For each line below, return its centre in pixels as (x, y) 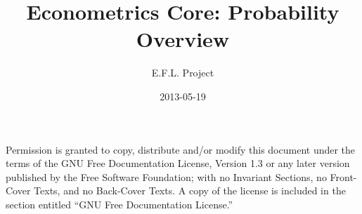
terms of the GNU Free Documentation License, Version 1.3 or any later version (178, 163)
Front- (343, 176)
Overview (183, 39)
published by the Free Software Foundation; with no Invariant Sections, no (166, 176)
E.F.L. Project (183, 73)
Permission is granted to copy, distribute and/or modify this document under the (181, 149)
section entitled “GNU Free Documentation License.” (119, 204)
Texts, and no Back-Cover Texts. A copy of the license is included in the (190, 190)
